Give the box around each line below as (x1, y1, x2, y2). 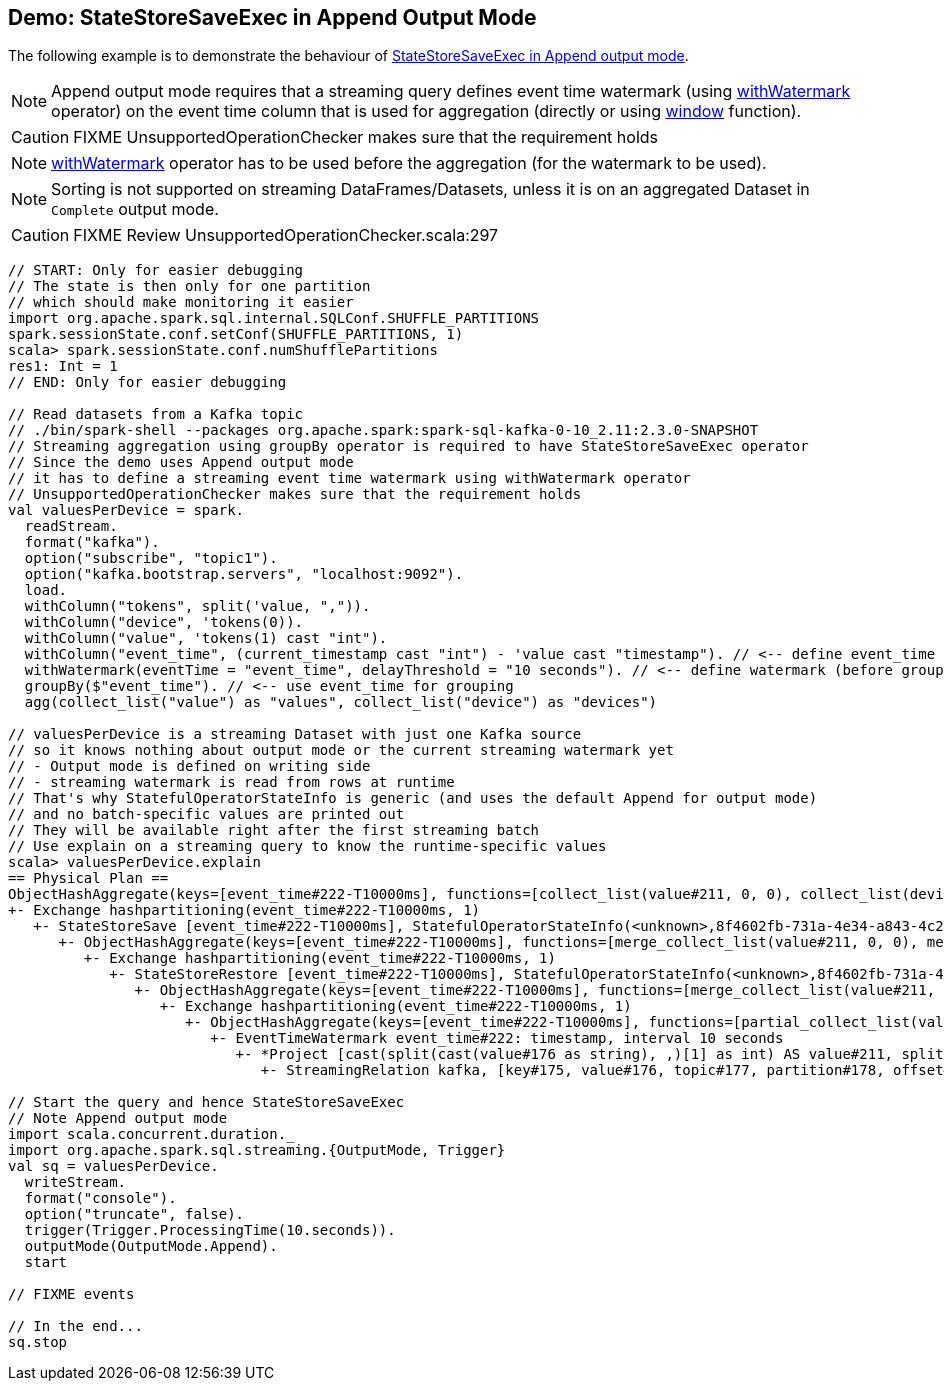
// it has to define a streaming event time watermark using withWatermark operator (8, 470, 691, 487)
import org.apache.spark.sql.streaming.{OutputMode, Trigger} (8, 1142, 506, 1159)
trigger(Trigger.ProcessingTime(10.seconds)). (24, 1222, 396, 1239)
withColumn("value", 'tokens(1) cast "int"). (24, 630, 388, 647)
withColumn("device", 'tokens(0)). (24, 614, 304, 631)
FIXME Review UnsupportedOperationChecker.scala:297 (73, 225, 499, 246)
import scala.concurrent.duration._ (8, 1126, 295, 1143)
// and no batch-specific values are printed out (8, 806, 405, 823)
